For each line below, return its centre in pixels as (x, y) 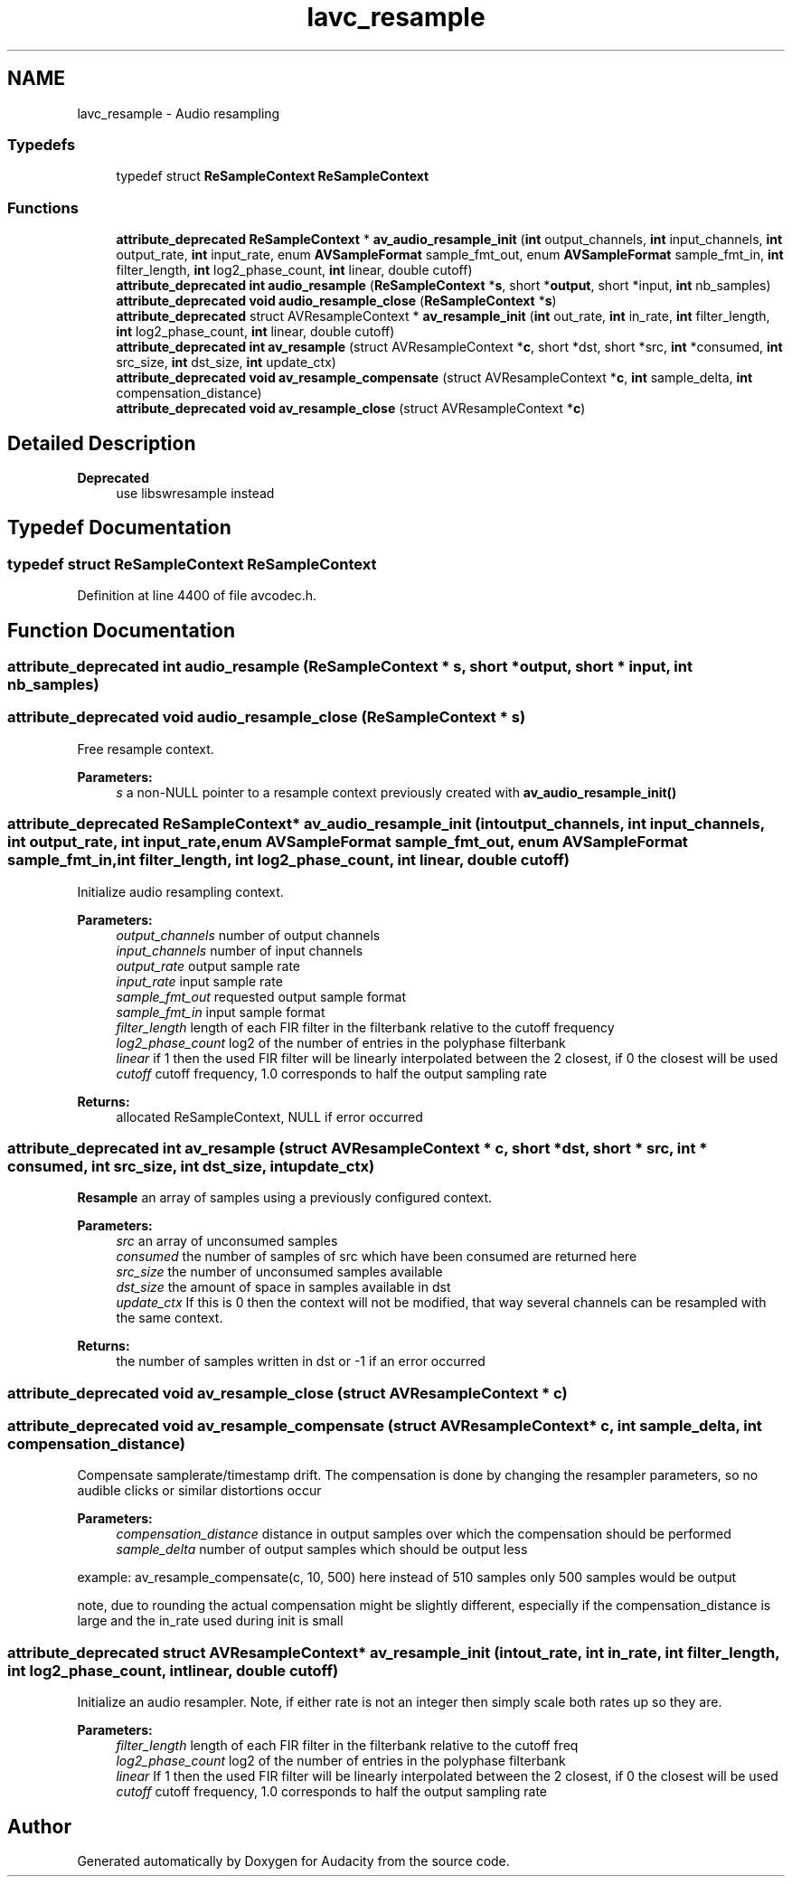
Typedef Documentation (119, 528)
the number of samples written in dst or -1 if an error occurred (301, 1361)
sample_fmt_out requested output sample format (261, 996)
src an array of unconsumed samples (227, 1241)
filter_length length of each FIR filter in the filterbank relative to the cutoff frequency (365, 1027)
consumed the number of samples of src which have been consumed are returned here (377, 1257)
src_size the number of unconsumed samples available (279, 1272)
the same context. (170, 1318)
